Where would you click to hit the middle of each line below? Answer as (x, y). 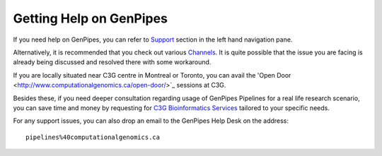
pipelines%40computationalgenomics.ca (93, 137)
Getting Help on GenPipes (90, 18)
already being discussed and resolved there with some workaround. (112, 62)
